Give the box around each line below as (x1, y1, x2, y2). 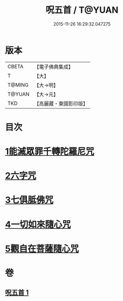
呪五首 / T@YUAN (45, 4, 119, 16)
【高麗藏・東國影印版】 (34, 100, 88, 107)
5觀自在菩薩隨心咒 (5, 243, 79, 254)
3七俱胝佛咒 (5, 194, 54, 206)
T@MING (7, 82, 29, 88)
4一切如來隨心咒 (5, 219, 71, 230)
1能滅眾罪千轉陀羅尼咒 (5, 146, 95, 157)
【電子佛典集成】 (34, 63, 74, 70)
